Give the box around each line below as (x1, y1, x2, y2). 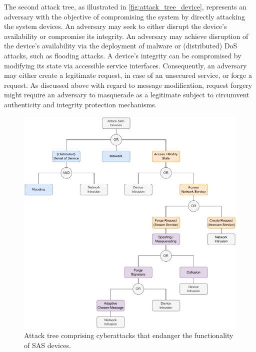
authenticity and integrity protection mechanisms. (4, 99, 157, 109)
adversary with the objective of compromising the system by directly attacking (4, 11, 245, 21)
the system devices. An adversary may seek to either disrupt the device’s (4, 21, 227, 31)
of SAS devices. (24, 340, 71, 350)
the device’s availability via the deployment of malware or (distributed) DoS (4, 40, 237, 51)
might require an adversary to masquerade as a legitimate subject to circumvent (4, 89, 249, 100)
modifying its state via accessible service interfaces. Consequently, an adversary (4, 60, 247, 70)
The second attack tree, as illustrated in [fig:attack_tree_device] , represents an (4, 1, 247, 11)
